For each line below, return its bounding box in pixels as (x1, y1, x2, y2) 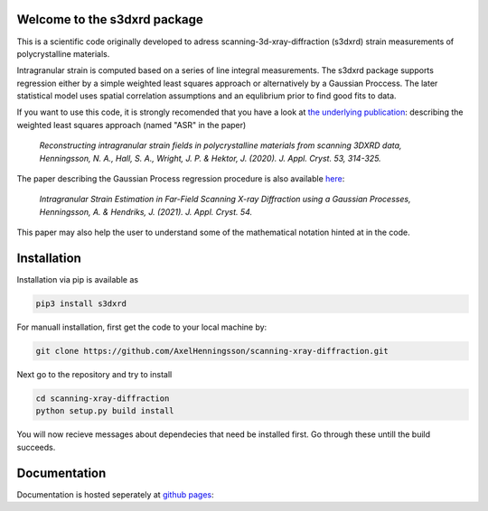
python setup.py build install (35, 406, 175, 416)
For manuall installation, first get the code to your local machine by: (16, 321, 267, 333)
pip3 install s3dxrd (35, 299, 127, 309)
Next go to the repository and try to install (16, 369, 173, 380)
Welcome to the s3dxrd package (16, 12, 203, 27)
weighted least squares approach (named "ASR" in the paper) (16, 119, 247, 130)
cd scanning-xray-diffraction (35, 394, 170, 404)
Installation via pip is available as (16, 274, 139, 285)
